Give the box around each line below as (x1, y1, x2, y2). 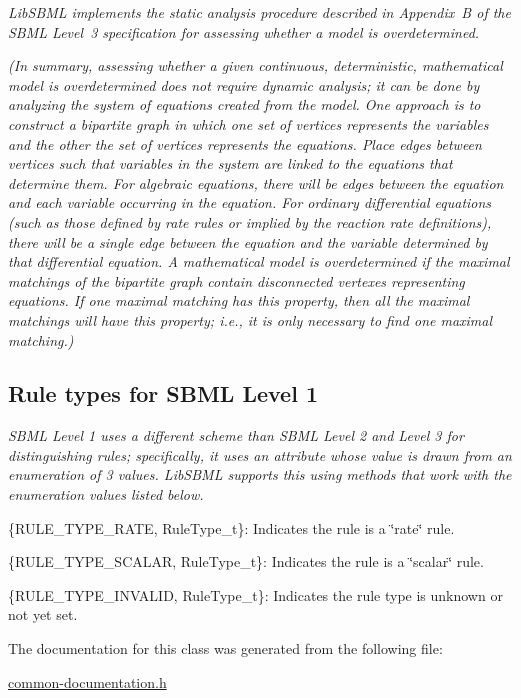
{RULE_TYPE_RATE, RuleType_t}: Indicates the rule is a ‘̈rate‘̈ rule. (8, 517, 455, 538)
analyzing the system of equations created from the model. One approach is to (8, 94, 481, 115)
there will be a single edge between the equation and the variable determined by (8, 231, 488, 252)
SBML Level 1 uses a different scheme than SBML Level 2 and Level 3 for (8, 425, 464, 446)
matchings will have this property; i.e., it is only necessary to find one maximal (8, 309, 493, 330)
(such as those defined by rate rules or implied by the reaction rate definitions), (8, 211, 492, 232)
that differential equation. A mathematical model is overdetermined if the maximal (8, 251, 510, 272)
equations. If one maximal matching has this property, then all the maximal (8, 290, 470, 311)
